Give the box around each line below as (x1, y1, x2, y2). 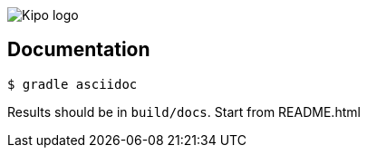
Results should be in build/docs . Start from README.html (7, 103, 361, 120)
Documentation (7, 38, 150, 62)
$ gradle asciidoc (7, 76, 138, 92)
